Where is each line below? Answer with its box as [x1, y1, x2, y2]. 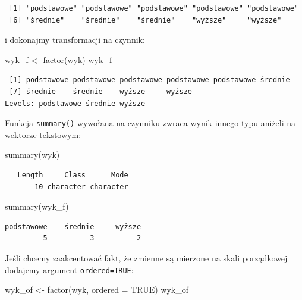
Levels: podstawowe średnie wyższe [5, 99, 146, 108]
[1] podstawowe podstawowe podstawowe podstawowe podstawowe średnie [9, 76, 290, 85]
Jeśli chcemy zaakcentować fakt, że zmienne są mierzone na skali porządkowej [5, 251, 288, 264]
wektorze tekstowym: [5, 128, 81, 140]
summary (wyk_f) [5, 200, 69, 212]
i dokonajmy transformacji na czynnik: [5, 33, 145, 46]
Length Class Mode [17, 171, 128, 179]
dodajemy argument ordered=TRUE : [5, 263, 134, 276]
